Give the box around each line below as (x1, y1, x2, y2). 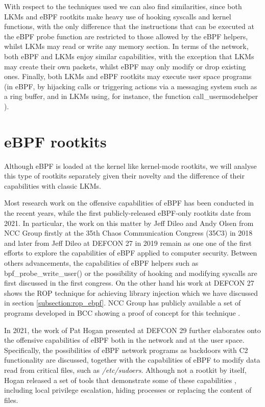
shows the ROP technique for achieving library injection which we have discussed (4, 287, 258, 298)
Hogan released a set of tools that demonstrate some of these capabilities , (4, 374, 236, 385)
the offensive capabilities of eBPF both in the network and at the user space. (4, 335, 245, 345)
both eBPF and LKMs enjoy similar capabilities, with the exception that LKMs (4, 50, 254, 61)
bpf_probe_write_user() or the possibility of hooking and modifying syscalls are (4, 267, 257, 278)
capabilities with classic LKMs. (4, 180, 101, 191)
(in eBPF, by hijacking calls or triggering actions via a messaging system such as (4, 81, 257, 91)
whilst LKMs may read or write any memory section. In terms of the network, (4, 41, 249, 52)
